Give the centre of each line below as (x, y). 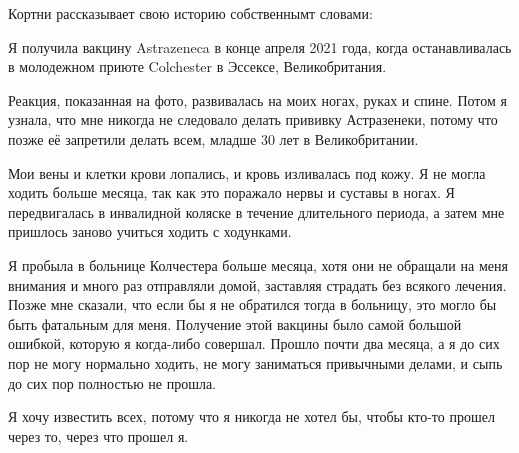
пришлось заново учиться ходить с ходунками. (150, 231)
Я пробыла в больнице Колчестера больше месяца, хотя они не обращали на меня (258, 264)
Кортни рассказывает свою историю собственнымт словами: (190, 13)
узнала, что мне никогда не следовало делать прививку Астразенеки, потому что (253, 119)
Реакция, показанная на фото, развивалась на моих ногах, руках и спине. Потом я (257, 99)
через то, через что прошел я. (98, 435)
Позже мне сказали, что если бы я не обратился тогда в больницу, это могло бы (252, 304)
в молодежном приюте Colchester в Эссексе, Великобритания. (197, 66)
